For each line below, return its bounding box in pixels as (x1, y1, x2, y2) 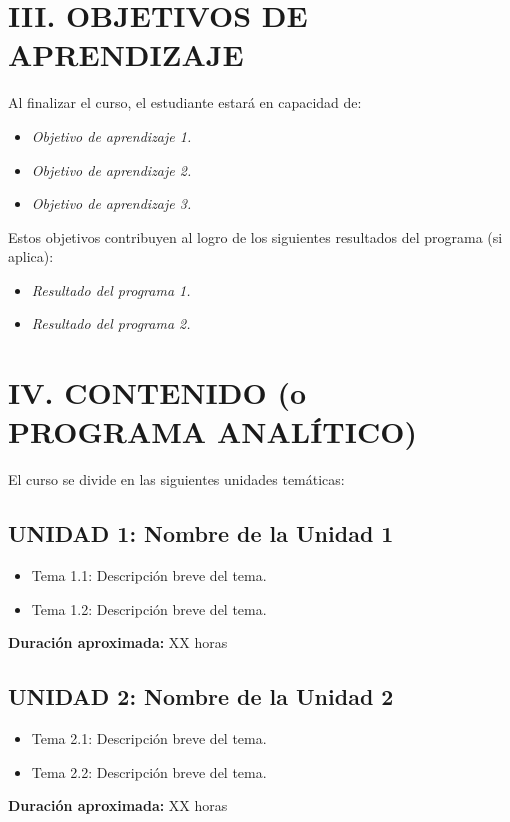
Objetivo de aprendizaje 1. (31, 125, 192, 146)
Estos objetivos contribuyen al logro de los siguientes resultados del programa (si (8, 226, 503, 247)
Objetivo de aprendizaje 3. (31, 193, 192, 214)
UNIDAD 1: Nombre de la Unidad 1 (8, 518, 394, 549)
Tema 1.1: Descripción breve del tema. (31, 565, 267, 586)
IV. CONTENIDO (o (8, 372, 307, 413)
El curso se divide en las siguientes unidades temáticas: (8, 469, 345, 490)
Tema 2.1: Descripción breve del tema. (31, 728, 267, 749)
